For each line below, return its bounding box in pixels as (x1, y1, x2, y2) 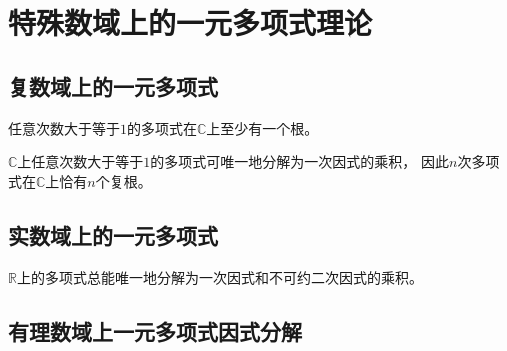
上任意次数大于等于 (17, 151, 144, 172)
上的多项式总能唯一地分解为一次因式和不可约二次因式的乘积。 (16, 266, 423, 287)
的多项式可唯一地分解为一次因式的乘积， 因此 (150, 151, 450, 172)
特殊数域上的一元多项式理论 (8, 2, 373, 43)
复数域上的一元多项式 (8, 70, 218, 101)
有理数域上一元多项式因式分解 (8, 315, 302, 346)
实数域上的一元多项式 (8, 219, 218, 250)
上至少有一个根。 (206, 117, 319, 138)
